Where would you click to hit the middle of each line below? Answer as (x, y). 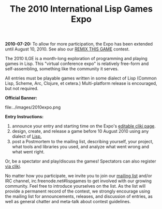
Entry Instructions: (24, 117)
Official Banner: (21, 98)
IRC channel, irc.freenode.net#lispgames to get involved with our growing (78, 181)
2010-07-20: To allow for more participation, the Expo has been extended (79, 44)
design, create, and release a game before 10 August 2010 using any (80, 131)
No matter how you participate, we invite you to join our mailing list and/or (79, 176)
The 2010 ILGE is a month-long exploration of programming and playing (76, 59)
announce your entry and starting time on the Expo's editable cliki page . (84, 126)
